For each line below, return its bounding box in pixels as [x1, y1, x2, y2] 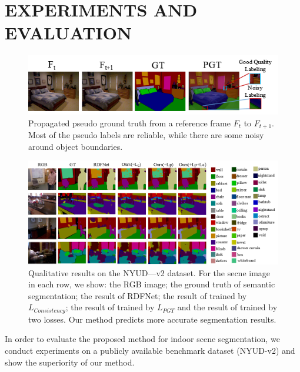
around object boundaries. [28, 140, 123, 152]
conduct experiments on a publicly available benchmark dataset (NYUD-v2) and [5, 344, 295, 356]
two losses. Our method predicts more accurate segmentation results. [28, 313, 276, 325]
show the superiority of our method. [5, 356, 135, 368]
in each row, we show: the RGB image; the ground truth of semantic [28, 278, 275, 290]
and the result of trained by [177, 301, 278, 313]
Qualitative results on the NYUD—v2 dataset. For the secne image [28, 266, 271, 279]
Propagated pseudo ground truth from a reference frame [28, 116, 231, 129]
